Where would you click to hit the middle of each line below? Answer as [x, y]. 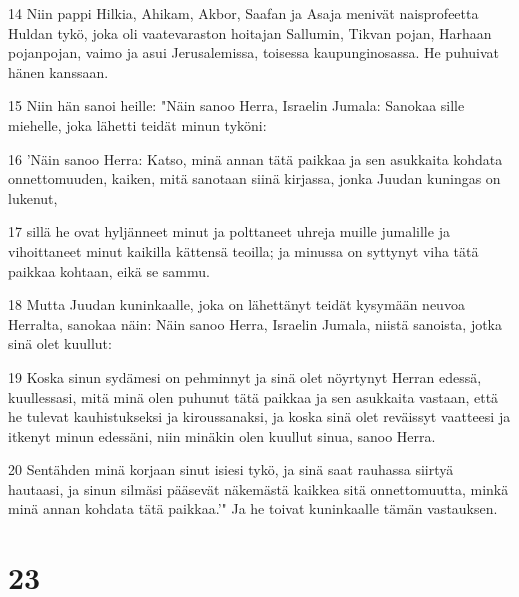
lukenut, [33, 197]
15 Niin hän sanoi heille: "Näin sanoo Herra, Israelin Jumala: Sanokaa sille [236, 105]
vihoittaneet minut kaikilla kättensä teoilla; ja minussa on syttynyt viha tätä [243, 250]
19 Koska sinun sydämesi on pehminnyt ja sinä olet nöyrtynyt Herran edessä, [245, 376]
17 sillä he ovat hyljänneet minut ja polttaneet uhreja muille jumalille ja [229, 231]
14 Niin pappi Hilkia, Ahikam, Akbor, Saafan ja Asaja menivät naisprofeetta [243, 13]
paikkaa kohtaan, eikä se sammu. [109, 270]
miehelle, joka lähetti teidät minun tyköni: [137, 124]
